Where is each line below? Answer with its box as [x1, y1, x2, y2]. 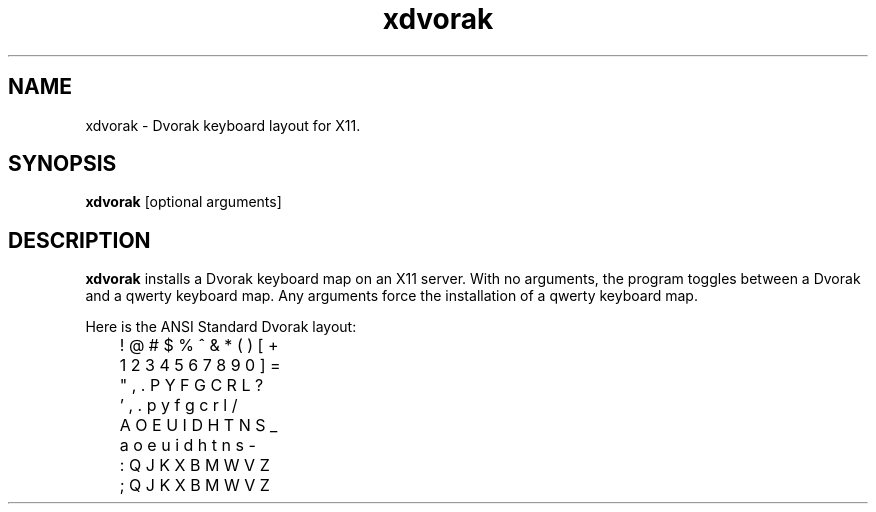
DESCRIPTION [8, 227, 151, 253]
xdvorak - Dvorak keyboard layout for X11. [85, 116, 361, 134]
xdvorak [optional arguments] [85, 193, 282, 211]
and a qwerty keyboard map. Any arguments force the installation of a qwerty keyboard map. [85, 287, 698, 305]
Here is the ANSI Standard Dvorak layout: [85, 318, 357, 336]
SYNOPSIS [8, 151, 117, 177]
